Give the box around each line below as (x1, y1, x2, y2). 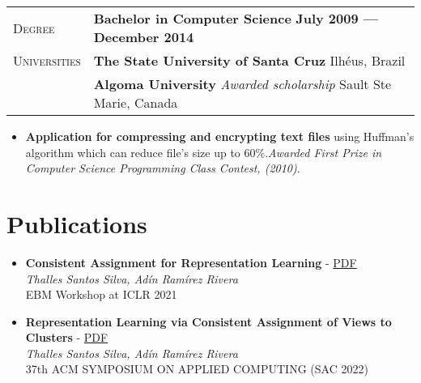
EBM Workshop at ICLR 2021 (25, 286, 177, 303)
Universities (13, 51, 81, 70)
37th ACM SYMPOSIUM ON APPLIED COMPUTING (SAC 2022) (25, 360, 368, 377)
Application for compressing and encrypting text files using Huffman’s (25, 128, 415, 144)
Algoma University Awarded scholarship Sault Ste (93, 74, 392, 93)
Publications (6, 206, 147, 240)
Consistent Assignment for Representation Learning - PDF (25, 253, 357, 270)
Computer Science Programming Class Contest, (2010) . (25, 160, 300, 177)
